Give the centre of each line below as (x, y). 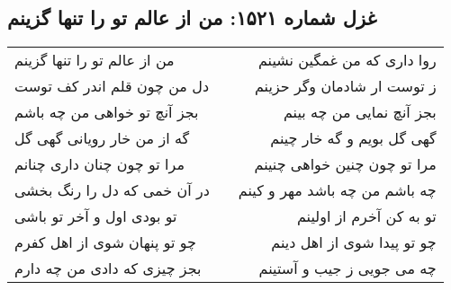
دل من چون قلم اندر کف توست (112, 86)
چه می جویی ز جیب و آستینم (347, 268)
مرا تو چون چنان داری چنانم (99, 164)
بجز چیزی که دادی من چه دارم (108, 268)
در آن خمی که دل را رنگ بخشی (112, 190)
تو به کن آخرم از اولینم (366, 216)
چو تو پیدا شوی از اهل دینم (354, 242)
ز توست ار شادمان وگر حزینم (345, 86)
